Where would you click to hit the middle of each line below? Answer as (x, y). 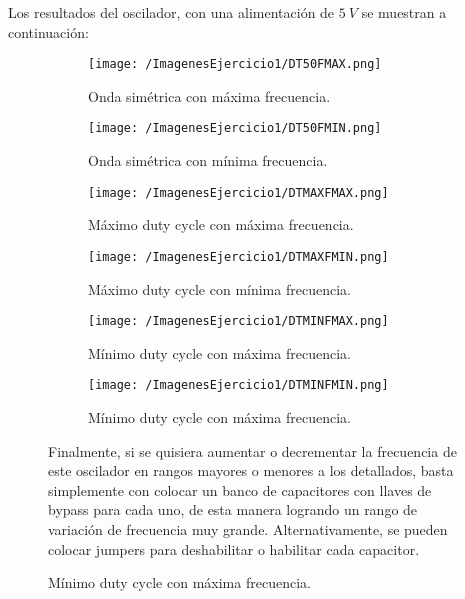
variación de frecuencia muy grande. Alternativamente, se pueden (248, 529)
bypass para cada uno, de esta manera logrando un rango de (233, 509)
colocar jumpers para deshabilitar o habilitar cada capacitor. (234, 548)
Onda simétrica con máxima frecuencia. (209, 95)
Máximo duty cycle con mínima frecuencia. (219, 288)
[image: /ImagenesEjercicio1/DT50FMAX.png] (235, 64)
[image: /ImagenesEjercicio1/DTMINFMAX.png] (238, 321)
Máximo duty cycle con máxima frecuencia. (221, 224)
